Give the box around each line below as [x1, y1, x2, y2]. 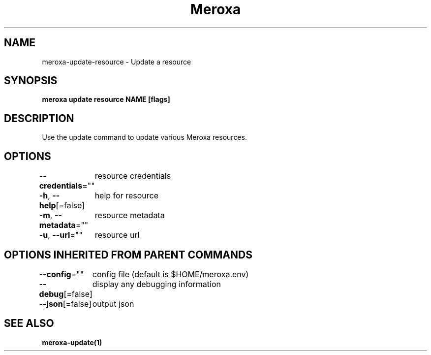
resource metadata [94, 210, 165, 221]
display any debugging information [92, 279, 221, 289]
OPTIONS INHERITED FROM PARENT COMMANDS [4, 248, 252, 261]
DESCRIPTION [4, 112, 74, 125]
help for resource [94, 191, 158, 201]
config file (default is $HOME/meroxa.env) [92, 269, 249, 279]
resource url [94, 230, 140, 240]
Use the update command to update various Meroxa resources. [42, 133, 247, 142]
